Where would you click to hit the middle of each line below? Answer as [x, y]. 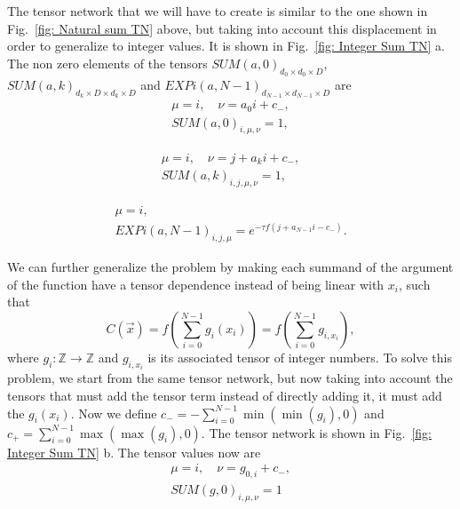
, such [415, 284]
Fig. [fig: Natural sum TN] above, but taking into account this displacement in [222, 28]
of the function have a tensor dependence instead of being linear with [196, 284]
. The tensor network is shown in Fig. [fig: [316, 432]
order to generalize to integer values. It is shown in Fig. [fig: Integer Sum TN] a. [226, 46]
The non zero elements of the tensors [107, 63]
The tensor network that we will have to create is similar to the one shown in [218, 11]
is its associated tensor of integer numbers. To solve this [300, 357]
